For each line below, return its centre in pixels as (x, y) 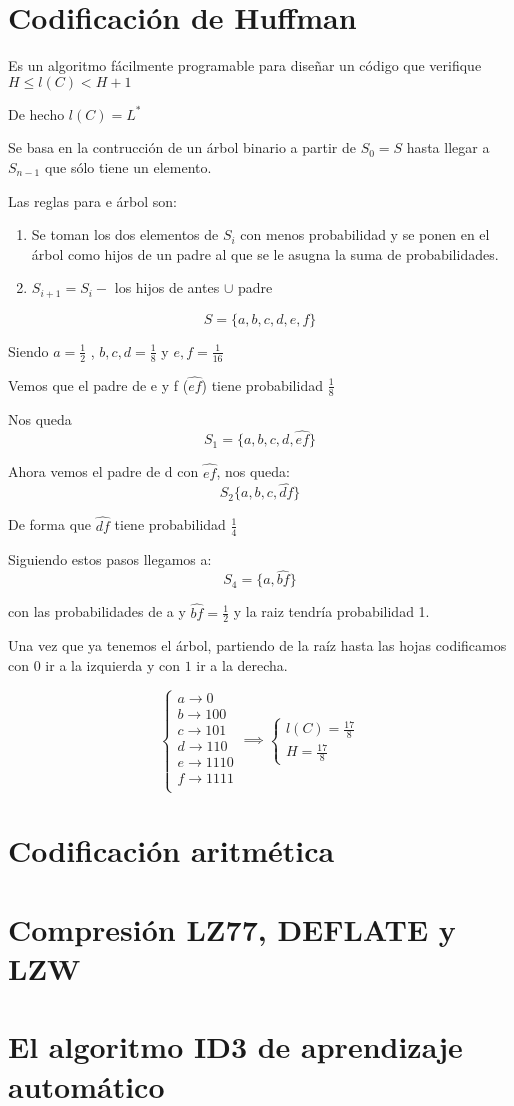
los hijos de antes (167, 287)
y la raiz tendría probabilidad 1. (331, 611)
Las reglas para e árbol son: (92, 200)
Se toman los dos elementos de (125, 234)
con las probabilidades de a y (97, 611)
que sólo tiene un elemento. (128, 166)
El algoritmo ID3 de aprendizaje (235, 1046)
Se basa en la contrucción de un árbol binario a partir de (182, 147)
